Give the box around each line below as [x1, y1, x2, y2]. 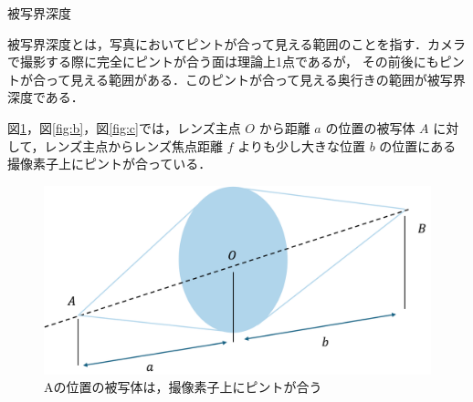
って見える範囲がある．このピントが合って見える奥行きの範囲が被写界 [45, 69, 466, 88]
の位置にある [379, 136, 457, 155]
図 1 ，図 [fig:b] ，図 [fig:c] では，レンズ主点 [7, 118, 241, 137]
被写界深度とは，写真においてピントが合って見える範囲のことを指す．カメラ [7, 34, 466, 53]
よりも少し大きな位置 [237, 136, 365, 155]
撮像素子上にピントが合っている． [7, 154, 212, 173]
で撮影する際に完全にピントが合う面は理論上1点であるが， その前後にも [7, 52, 439, 71]
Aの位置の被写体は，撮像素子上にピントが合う [44, 377, 322, 397]
